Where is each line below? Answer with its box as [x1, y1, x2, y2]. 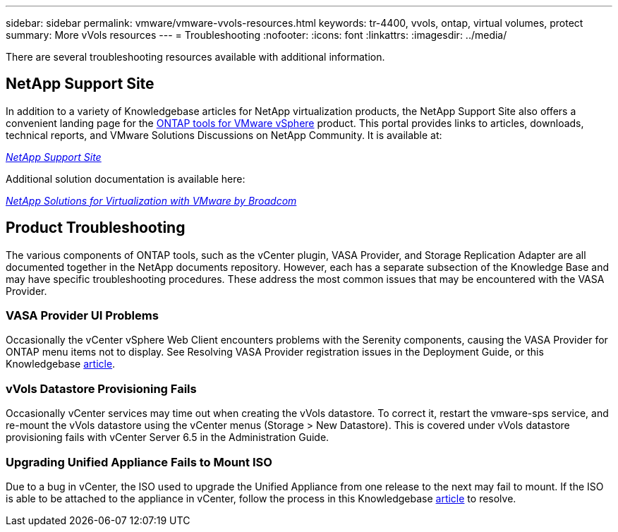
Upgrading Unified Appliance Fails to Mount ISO [6, 454, 272, 469]
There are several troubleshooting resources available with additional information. [6, 51, 385, 63]
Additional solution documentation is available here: [6, 172, 246, 185]
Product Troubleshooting [6, 219, 186, 237]
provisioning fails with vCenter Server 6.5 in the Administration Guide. [6, 431, 329, 444]
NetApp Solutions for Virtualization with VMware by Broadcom [6, 194, 297, 207]
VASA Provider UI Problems [6, 308, 159, 323]
